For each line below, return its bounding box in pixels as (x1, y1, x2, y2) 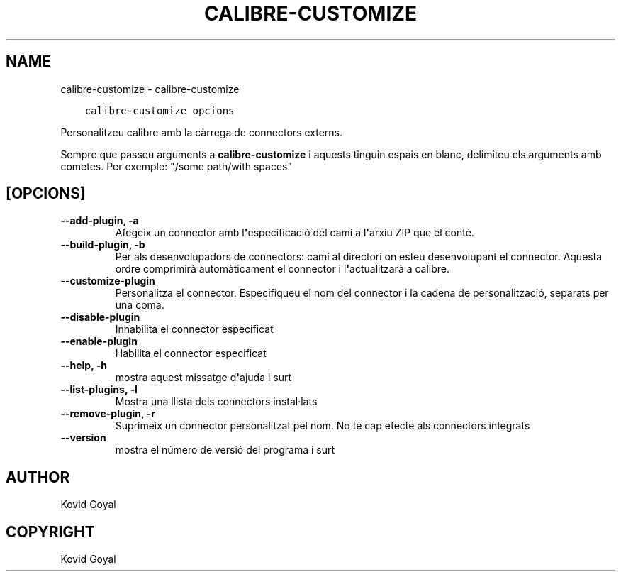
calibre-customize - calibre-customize (60, 82, 240, 95)
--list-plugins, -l (60, 383, 138, 396)
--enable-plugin (60, 335, 138, 348)
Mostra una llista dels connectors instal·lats (115, 395, 318, 408)
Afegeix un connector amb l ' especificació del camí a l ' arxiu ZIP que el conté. (115, 226, 474, 239)
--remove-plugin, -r (60, 407, 155, 420)
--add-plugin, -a (60, 214, 139, 227)
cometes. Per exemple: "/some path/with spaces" (60, 160, 292, 172)
